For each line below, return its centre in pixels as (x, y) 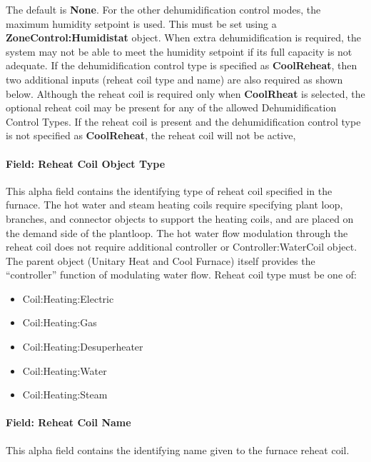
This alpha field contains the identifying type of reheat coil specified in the (169, 190)
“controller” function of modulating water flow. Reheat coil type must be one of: (181, 275)
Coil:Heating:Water (65, 370)
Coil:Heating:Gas (60, 322)
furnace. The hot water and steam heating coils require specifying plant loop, (174, 205)
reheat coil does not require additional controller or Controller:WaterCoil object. (182, 247)
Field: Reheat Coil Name (68, 422)
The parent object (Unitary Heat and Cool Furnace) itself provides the (161, 260)
